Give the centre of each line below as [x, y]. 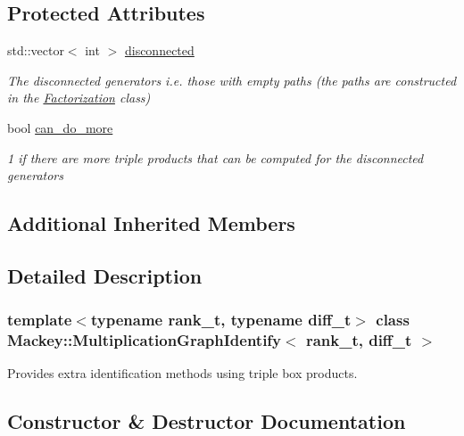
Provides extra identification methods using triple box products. [182, 373]
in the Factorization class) [79, 98]
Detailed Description [105, 275]
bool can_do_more [60, 127]
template [40, 320]
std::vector [36, 50]
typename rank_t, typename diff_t [221, 320]
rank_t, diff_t [359, 340]
